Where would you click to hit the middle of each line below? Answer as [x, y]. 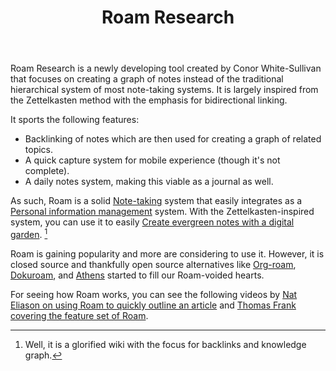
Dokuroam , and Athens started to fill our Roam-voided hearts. [137, 275]
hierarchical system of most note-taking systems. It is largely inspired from [164, 90]
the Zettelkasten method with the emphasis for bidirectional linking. [149, 100]
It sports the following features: [75, 120]
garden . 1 [29, 233]
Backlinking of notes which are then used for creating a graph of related [173, 139]
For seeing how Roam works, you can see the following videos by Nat [154, 294]
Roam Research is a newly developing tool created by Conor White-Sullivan [166, 68]
